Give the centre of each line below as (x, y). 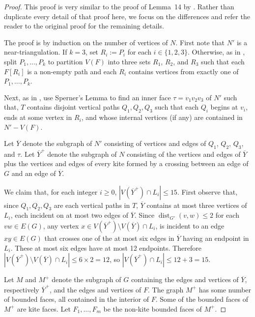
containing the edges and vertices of (185, 279)
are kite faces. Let (44, 308)
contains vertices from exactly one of (184, 71)
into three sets (129, 61)
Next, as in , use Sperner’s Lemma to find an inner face (87, 97)
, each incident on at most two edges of (69, 215)
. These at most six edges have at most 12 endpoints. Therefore (106, 247)
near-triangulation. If (36, 52)
